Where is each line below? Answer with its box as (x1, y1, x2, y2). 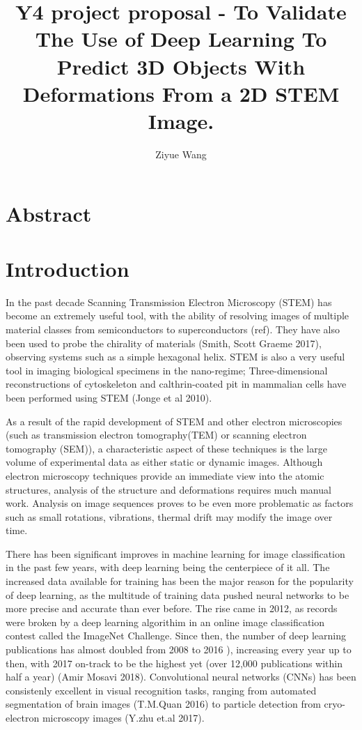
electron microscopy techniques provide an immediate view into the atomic (6, 468, 324, 482)
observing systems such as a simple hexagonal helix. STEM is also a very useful (6, 349, 345, 364)
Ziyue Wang (155, 146, 207, 161)
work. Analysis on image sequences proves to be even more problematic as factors (6, 496, 354, 510)
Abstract (6, 199, 92, 228)
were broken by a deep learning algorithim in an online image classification (6, 614, 325, 629)
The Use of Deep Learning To (35, 24, 327, 53)
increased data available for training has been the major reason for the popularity (6, 574, 354, 588)
